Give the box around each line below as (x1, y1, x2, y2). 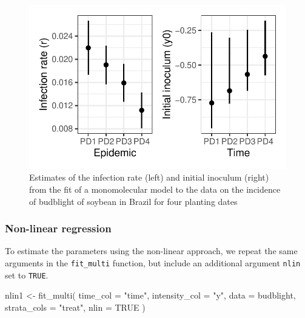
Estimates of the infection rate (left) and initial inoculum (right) (29, 171, 269, 184)
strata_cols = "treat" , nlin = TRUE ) (5, 300, 146, 313)
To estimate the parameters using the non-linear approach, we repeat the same (5, 244, 298, 257)
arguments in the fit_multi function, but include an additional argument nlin (5, 257, 301, 269)
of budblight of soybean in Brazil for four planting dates (29, 195, 238, 207)
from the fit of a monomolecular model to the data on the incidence (29, 183, 281, 195)
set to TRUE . (5, 268, 49, 281)
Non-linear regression (5, 221, 112, 236)
